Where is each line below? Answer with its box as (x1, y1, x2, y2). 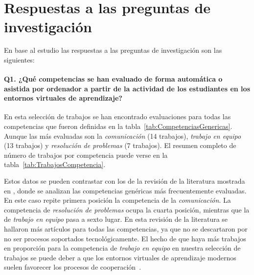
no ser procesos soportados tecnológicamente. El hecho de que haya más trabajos (4, 233, 246, 243)
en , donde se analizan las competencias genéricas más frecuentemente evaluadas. (4, 185, 247, 195)
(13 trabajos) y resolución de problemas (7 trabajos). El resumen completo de (4, 140, 236, 150)
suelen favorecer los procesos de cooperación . (4, 262, 141, 272)
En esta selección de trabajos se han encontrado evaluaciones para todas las (4, 111, 231, 122)
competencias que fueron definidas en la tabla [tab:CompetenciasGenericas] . (4, 121, 232, 131)
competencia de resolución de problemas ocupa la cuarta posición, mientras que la (4, 204, 250, 214)
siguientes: (4, 54, 35, 64)
